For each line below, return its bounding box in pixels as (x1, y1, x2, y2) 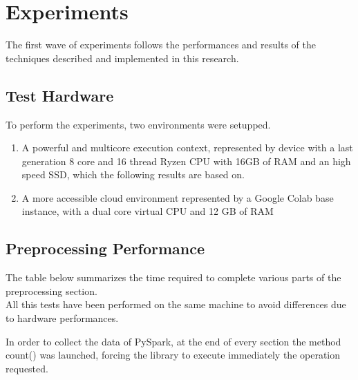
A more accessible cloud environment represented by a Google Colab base (21, 190, 334, 205)
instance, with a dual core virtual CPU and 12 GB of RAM (21, 204, 274, 218)
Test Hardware (6, 84, 114, 106)
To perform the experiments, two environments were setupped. (6, 117, 271, 131)
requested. (6, 361, 48, 375)
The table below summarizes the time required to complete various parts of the (6, 270, 341, 285)
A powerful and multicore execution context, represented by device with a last (21, 140, 353, 155)
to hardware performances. (6, 311, 119, 325)
